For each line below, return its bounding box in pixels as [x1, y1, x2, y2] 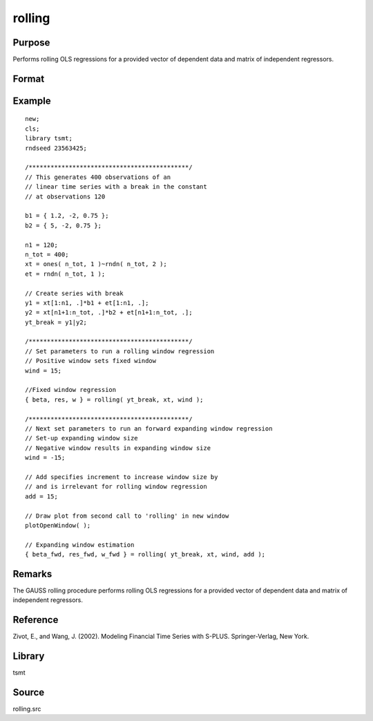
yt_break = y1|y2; [25, 318, 88, 326]
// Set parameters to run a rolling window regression [25, 347, 215, 355]
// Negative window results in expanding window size [25, 444, 211, 452]
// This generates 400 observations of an [25, 173, 171, 181]
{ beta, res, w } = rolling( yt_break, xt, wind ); [25, 395, 204, 404]
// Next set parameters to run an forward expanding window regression [25, 424, 273, 432]
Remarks [12, 568, 52, 580]
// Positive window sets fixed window [25, 357, 157, 365]
